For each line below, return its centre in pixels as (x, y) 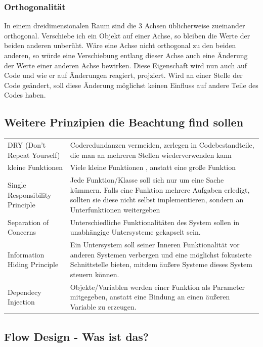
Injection (21, 302)
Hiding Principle (33, 264)
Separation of (28, 222)
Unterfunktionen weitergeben (115, 209)
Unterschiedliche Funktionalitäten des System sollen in (155, 222)
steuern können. (95, 274)
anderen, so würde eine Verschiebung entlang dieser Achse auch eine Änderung (126, 55)
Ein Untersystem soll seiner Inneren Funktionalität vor (155, 245)
